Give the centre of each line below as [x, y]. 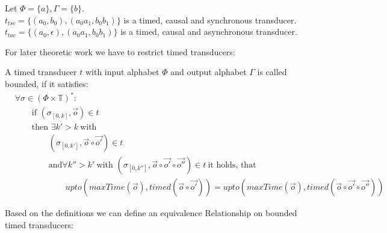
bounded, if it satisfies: [47, 83]
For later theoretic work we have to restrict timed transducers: [120, 51]
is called [272, 72]
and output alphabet [209, 72]
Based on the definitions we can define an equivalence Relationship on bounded [151, 213]
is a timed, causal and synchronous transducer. [210, 20]
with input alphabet [122, 72]
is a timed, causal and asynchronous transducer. [209, 32]
